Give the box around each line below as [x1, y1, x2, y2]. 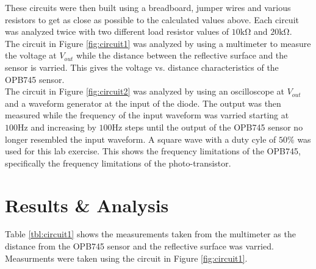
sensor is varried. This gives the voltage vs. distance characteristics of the [5, 60, 279, 73]
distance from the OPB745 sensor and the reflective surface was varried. [5, 240, 274, 253]
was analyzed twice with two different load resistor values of [5, 25, 229, 38]
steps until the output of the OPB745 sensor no [124, 120, 303, 133]
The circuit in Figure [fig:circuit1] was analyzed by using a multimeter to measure [5, 37, 311, 49]
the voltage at [5, 49, 57, 62]
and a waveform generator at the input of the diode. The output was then [5, 96, 281, 109]
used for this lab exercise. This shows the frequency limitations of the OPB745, [5, 145, 301, 157]
